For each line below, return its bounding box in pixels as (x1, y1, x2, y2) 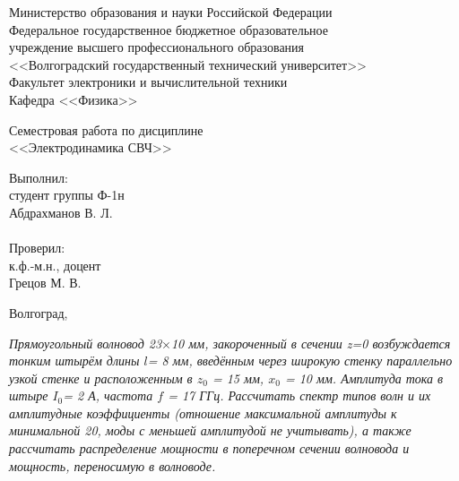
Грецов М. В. (9, 273, 82, 292)
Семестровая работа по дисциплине (9, 120, 204, 139)
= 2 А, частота (63, 386, 153, 405)
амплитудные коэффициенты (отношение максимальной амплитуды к (9, 403, 397, 422)
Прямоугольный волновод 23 (9, 333, 162, 352)
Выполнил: (9, 167, 68, 186)
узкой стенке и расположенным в (9, 368, 193, 387)
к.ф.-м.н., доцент (9, 255, 101, 274)
